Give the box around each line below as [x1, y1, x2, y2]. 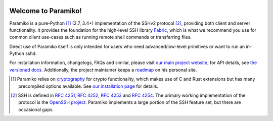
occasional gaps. [18, 106, 54, 112]
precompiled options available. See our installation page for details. [18, 83, 159, 89]
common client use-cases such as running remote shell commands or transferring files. [9, 34, 192, 40]
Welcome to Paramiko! [9, 7, 82, 15]
